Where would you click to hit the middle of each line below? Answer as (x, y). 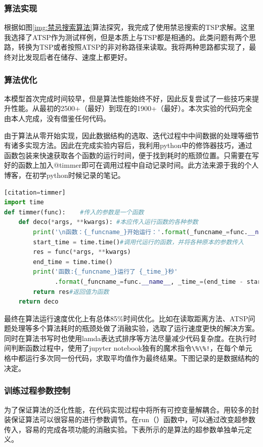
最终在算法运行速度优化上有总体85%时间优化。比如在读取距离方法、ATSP (126, 318)
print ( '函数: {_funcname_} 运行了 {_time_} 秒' (105, 272)
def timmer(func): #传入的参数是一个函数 (74, 212)
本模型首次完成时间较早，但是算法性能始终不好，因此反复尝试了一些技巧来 (128, 98)
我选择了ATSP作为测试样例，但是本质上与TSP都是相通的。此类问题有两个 (127, 37)
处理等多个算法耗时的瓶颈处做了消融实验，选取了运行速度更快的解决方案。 (135, 328)
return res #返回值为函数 (71, 292)
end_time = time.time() (73, 262)
